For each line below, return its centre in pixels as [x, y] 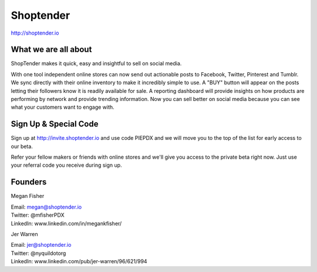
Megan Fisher [28, 196]
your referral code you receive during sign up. [67, 165]
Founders [29, 182]
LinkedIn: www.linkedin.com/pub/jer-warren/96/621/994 [79, 261]
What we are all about [51, 50]
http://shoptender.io [35, 33]
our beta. [22, 146]
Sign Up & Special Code [55, 124]
